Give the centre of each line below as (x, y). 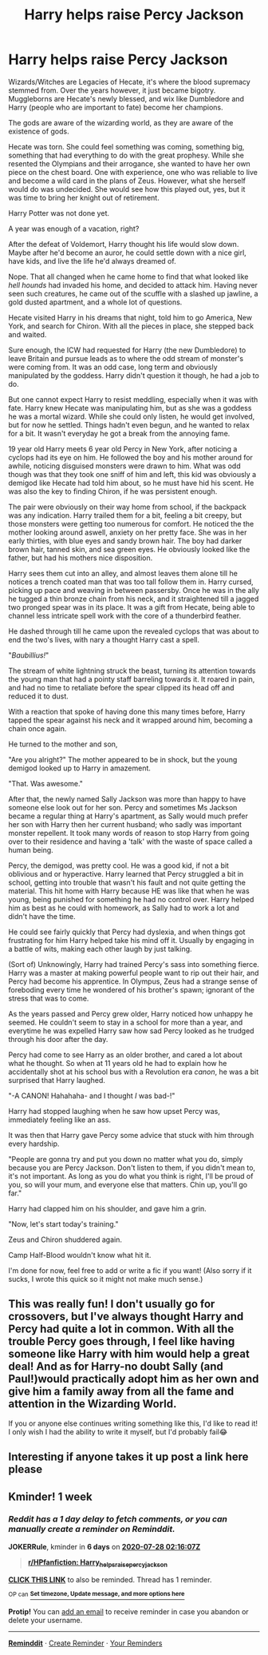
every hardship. (34, 1144)
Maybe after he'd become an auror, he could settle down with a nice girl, (128, 253)
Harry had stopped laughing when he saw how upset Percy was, (114, 1111)
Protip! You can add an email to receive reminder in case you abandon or (128, 1612)
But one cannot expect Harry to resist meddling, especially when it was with (133, 399)
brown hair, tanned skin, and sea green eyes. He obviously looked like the (129, 549)
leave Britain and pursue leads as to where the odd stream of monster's (126, 358)
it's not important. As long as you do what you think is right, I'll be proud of (131, 1176)
